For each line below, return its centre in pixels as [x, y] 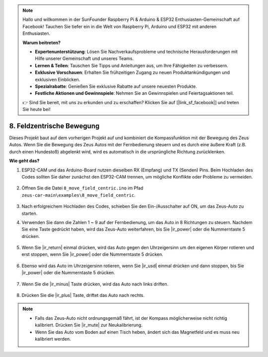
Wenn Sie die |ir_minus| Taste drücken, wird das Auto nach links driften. [95, 284]
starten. [30, 213]
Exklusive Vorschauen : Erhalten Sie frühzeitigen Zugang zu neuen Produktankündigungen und [133, 72]
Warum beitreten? [42, 43]
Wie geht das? [24, 161]
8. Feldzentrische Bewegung [54, 126]
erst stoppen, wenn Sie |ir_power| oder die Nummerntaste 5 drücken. [93, 254]
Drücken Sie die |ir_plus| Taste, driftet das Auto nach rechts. [83, 296]
